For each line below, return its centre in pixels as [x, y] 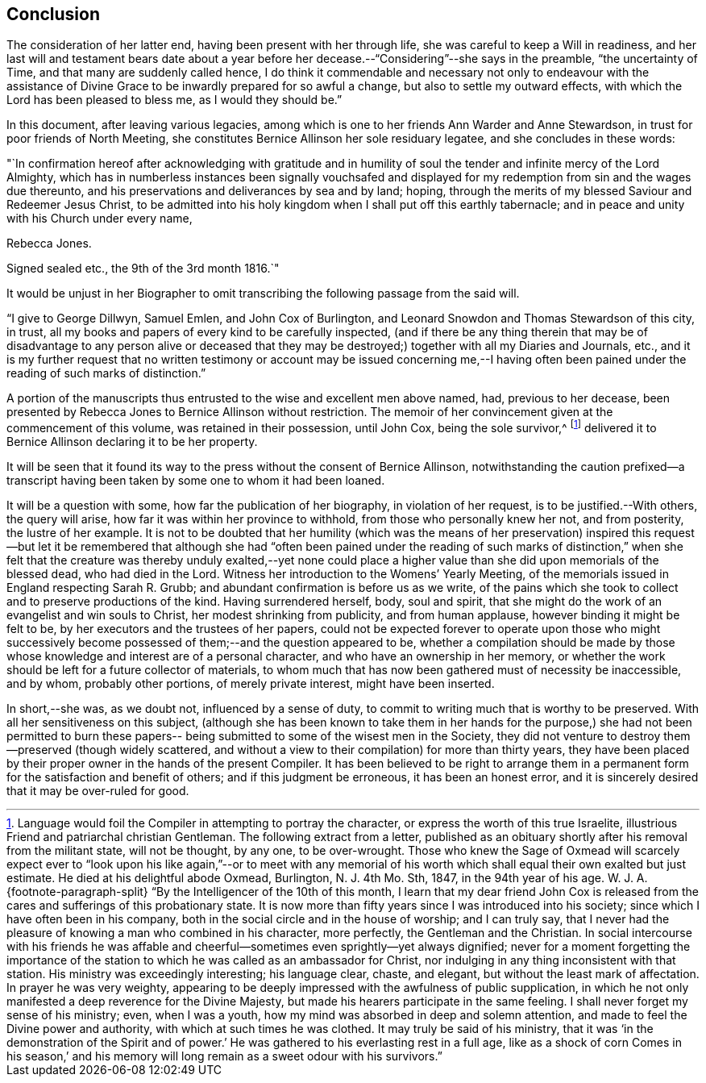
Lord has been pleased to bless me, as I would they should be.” [174, 100]
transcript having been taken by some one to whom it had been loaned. [196, 481]
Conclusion [54, 14]
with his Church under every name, [100, 219]
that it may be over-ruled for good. [98, 791]
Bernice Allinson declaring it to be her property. [132, 442]
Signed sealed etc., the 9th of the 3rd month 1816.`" [143, 269]
